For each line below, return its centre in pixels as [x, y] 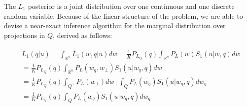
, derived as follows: [83, 35]
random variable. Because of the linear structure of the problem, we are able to [123, 16]
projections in [25, 35]
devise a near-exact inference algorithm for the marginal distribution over [115, 25]
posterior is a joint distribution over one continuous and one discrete [131, 6]
